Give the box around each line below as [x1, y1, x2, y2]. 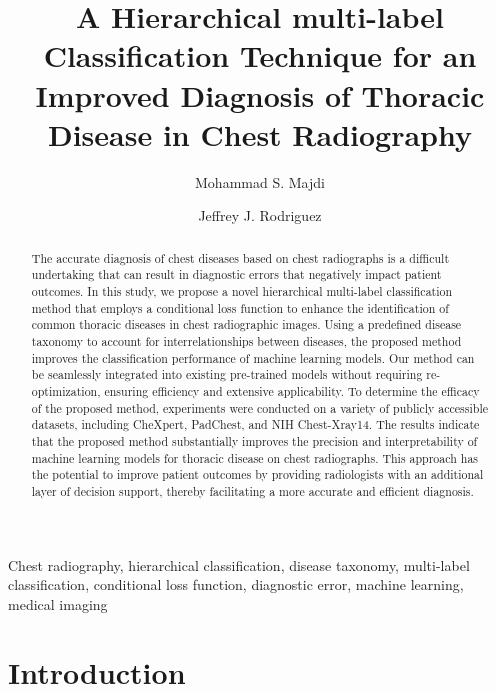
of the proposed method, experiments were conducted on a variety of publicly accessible [31, 399, 488, 416]
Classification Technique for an [43, 35, 477, 76]
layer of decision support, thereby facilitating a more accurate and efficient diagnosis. [31, 482, 474, 499]
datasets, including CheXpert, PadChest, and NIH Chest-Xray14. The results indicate [31, 416, 480, 433]
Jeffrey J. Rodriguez [198, 205, 322, 226]
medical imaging [8, 593, 108, 614]
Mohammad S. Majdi [195, 171, 325, 192]
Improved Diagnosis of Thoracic [35, 74, 485, 115]
